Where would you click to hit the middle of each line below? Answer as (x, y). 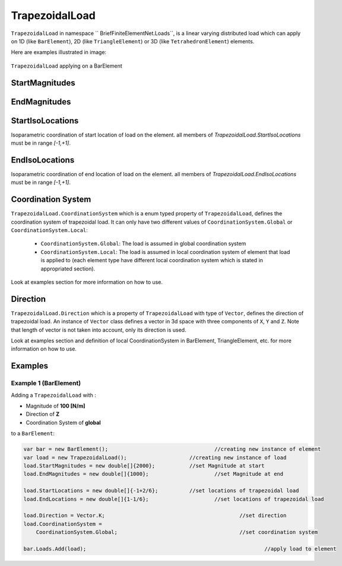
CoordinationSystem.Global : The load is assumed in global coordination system (143, 244)
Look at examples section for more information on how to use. (87, 282)
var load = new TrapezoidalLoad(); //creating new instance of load (155, 457)
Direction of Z (43, 414)
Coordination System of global (63, 422)
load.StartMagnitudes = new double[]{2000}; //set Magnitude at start (144, 465)
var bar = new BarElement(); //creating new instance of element (172, 449)
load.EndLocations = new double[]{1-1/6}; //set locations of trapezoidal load (174, 499)
